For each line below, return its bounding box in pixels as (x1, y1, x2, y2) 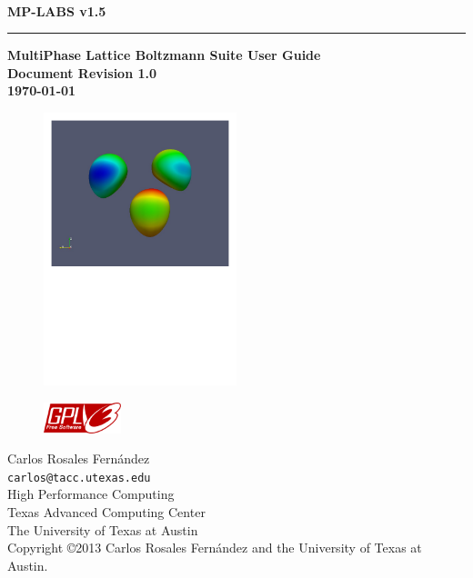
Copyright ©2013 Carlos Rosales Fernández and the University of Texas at (7, 538, 422, 557)
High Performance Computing (7, 484, 175, 503)
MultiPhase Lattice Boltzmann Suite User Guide (7, 45, 321, 65)
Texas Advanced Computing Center (7, 503, 206, 522)
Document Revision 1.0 (7, 63, 157, 82)
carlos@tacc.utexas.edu (7, 471, 151, 484)
